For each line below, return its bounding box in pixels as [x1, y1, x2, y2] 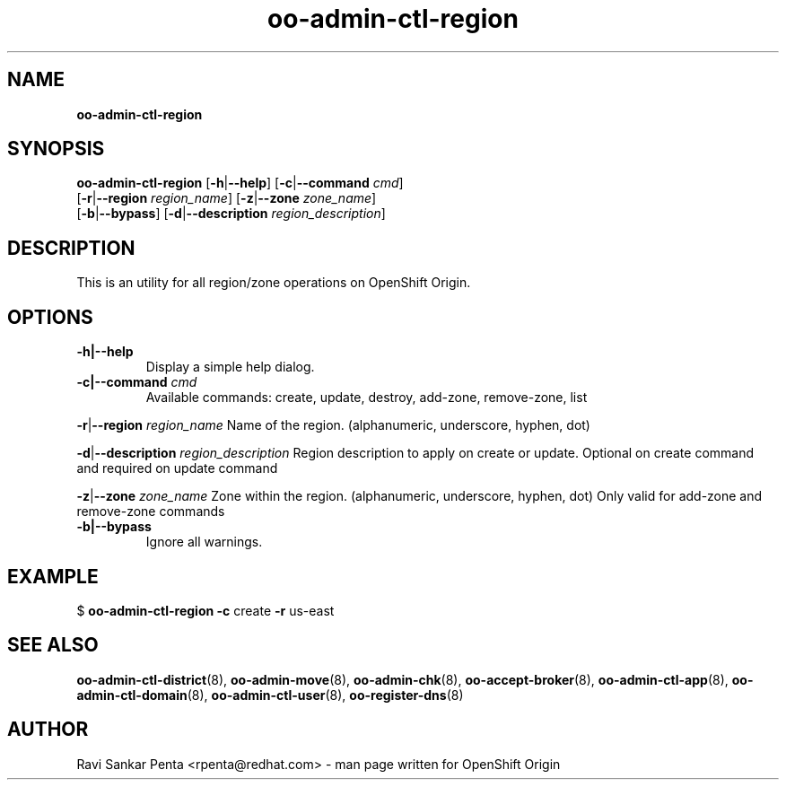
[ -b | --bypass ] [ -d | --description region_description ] [76, 205, 386, 222]
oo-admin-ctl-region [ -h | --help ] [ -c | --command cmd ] [76, 175, 404, 191]
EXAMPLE [7, 564, 99, 588]
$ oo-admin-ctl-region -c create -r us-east [76, 602, 335, 618]
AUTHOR [7, 718, 89, 741]
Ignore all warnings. [145, 534, 263, 550]
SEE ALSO [7, 634, 99, 657]
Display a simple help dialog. [145, 359, 315, 375]
